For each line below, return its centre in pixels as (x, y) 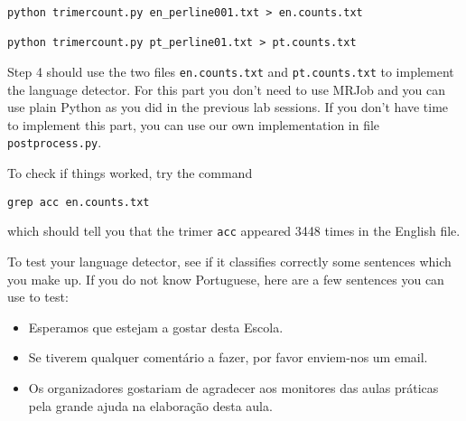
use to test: (38, 297)
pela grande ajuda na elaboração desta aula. (150, 405)
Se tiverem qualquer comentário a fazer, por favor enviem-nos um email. (228, 357)
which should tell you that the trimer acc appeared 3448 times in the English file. (234, 231)
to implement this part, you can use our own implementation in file (194, 124)
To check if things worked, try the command (130, 173)
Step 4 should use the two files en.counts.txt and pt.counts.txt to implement (231, 71)
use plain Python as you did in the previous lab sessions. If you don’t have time (228, 107)
